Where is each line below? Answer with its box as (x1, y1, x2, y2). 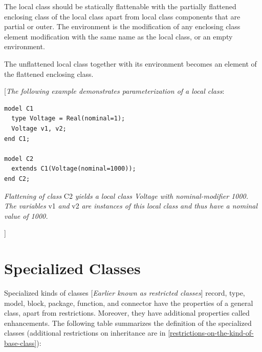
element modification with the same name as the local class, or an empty (4, 31, 233, 42)
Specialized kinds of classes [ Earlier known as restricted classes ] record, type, (4, 287, 245, 298)
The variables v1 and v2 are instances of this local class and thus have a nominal (4, 200, 258, 211)
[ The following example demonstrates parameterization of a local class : (4, 86, 225, 96)
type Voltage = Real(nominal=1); (11, 115, 125, 122)
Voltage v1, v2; (11, 125, 67, 132)
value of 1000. (4, 210, 48, 221)
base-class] (4, 337, 37, 348)
